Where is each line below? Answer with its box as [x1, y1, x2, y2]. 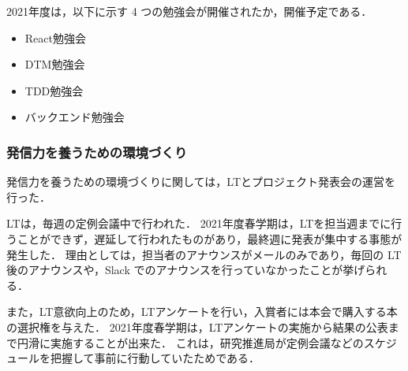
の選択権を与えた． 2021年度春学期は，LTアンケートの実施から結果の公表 [6, 318, 388, 335]
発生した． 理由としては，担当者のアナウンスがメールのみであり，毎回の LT [6, 246, 402, 262]
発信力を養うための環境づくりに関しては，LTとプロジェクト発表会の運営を [6, 173, 395, 190]
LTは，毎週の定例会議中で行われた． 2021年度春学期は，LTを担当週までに [6, 215, 391, 232]
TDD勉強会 [24, 82, 84, 98]
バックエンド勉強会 [24, 109, 125, 125]
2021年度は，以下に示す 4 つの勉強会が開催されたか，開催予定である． [6, 3, 372, 19]
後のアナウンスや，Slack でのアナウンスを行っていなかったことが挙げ [6, 262, 365, 278]
